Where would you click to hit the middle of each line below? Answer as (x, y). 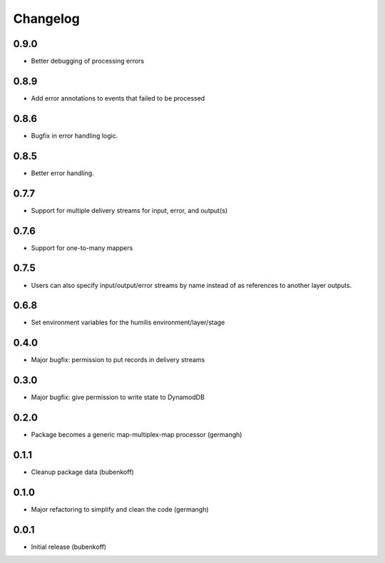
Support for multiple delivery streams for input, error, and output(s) (129, 210)
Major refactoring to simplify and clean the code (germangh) (120, 509)
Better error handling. (62, 173)
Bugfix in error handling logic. (75, 135)
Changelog (46, 19)
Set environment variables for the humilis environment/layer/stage (128, 322)
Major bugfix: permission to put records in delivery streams (118, 360)
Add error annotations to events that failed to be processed (118, 98)
